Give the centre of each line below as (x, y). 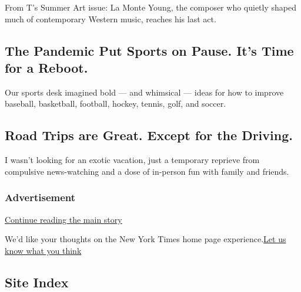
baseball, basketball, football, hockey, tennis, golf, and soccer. (116, 103)
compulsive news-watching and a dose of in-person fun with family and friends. (147, 171)
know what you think (43, 250)
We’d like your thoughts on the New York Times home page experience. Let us (146, 239)
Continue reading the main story (63, 219)
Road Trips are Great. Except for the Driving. (149, 135)
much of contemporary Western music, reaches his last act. (111, 18)
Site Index (37, 282)
